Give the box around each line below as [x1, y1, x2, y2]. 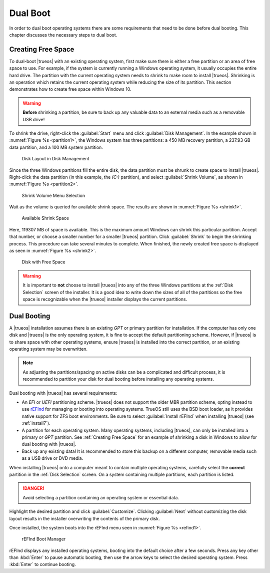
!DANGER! [22, 485, 44, 491]
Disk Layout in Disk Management [21, 156, 89, 162]
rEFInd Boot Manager [21, 536, 66, 542]
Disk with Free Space [21, 259, 66, 265]
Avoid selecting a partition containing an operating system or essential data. [22, 494, 179, 500]
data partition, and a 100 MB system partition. [9, 144, 103, 150]
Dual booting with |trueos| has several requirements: [9, 390, 117, 396]
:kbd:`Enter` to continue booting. [9, 561, 76, 567]
